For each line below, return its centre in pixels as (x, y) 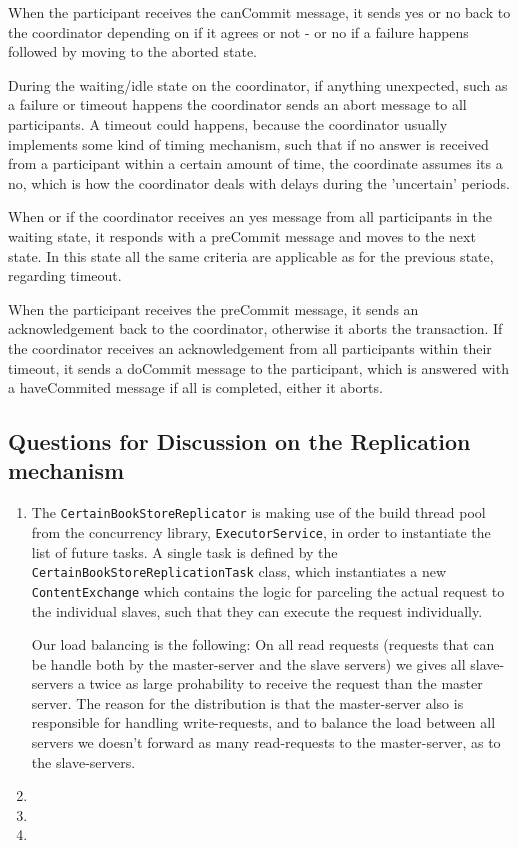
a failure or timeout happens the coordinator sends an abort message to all (237, 104)
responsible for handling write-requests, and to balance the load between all (263, 722)
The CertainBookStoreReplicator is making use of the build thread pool (258, 512)
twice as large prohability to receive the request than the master (286, 683)
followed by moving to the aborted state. (133, 51)
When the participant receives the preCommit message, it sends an (213, 308)
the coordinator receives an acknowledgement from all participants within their (250, 347)
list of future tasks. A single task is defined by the (184, 551)
